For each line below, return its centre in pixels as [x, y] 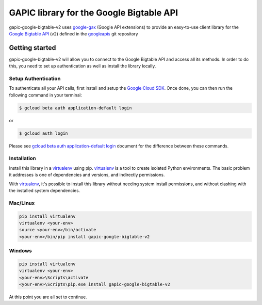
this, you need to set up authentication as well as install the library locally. [82, 66]
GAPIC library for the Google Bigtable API [93, 13]
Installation [23, 159]
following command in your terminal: [45, 95]
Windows [20, 251]
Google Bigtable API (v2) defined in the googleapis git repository [74, 33]
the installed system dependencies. [44, 191]
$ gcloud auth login [43, 133]
